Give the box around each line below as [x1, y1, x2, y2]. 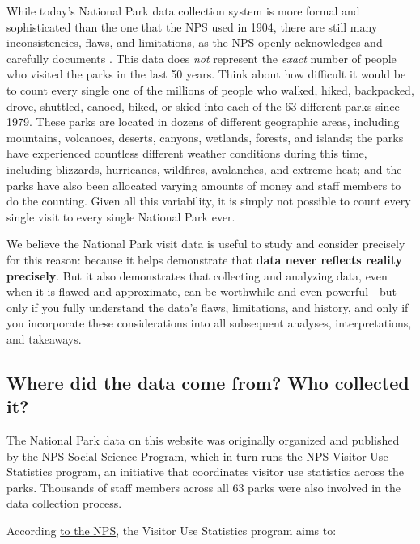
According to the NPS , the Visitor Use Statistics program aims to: [6, 522, 337, 539]
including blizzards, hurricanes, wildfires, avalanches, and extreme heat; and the [6, 160, 402, 177]
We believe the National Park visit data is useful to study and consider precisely [6, 235, 405, 252]
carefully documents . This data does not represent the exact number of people [6, 49, 397, 66]
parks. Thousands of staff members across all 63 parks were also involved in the [6, 479, 401, 496]
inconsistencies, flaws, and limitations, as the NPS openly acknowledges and [6, 34, 383, 51]
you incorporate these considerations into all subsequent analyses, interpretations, [6, 314, 412, 331]
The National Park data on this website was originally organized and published [6, 432, 400, 449]
